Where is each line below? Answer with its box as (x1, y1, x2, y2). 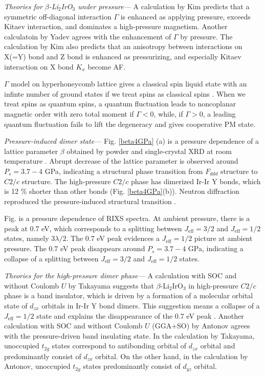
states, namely (4, 233, 49, 244)
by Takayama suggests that (68, 280, 154, 291)
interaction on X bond (4, 61, 74, 72)
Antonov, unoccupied (4, 361, 71, 371)
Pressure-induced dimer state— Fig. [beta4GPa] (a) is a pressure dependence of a (4, 136, 259, 146)
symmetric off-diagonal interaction (4, 11, 112, 21)
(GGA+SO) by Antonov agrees (152, 320, 250, 331)
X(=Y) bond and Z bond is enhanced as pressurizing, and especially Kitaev (4, 51, 241, 61)
